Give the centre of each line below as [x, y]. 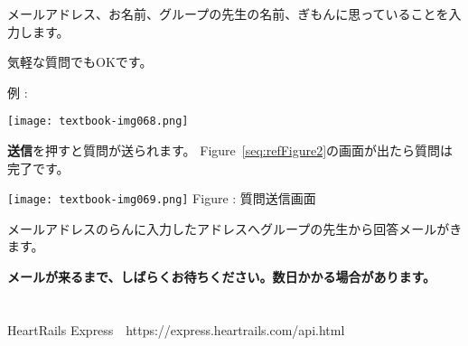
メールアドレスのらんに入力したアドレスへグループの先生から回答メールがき [235, 228]
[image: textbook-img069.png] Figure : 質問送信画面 [162, 198]
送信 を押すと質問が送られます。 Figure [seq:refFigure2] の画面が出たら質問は [230, 150]
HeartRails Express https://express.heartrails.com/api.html [176, 329]
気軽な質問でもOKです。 [80, 62]
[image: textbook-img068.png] [98, 122]
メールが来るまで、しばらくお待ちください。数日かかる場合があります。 [222, 277]
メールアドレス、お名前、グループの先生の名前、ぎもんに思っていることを [228, 14]
